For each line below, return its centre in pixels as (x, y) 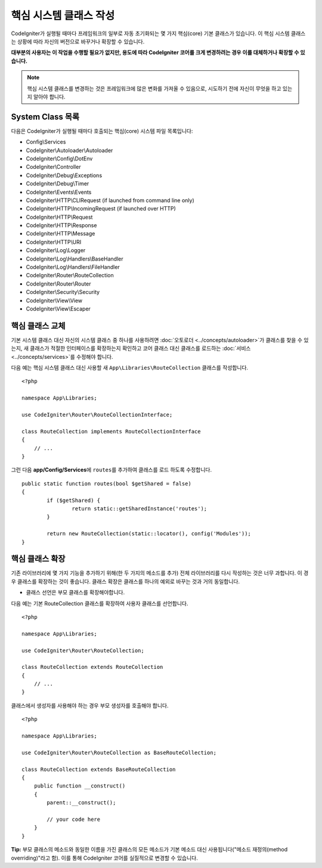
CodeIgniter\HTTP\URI (54, 242)
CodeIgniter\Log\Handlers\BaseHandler (75, 259)
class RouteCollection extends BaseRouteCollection (99, 769)
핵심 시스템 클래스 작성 (63, 15)
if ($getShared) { (74, 500)
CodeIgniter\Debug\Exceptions (64, 175)
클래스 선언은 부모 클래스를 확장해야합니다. (75, 593)
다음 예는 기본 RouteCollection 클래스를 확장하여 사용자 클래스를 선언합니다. (100, 603)
